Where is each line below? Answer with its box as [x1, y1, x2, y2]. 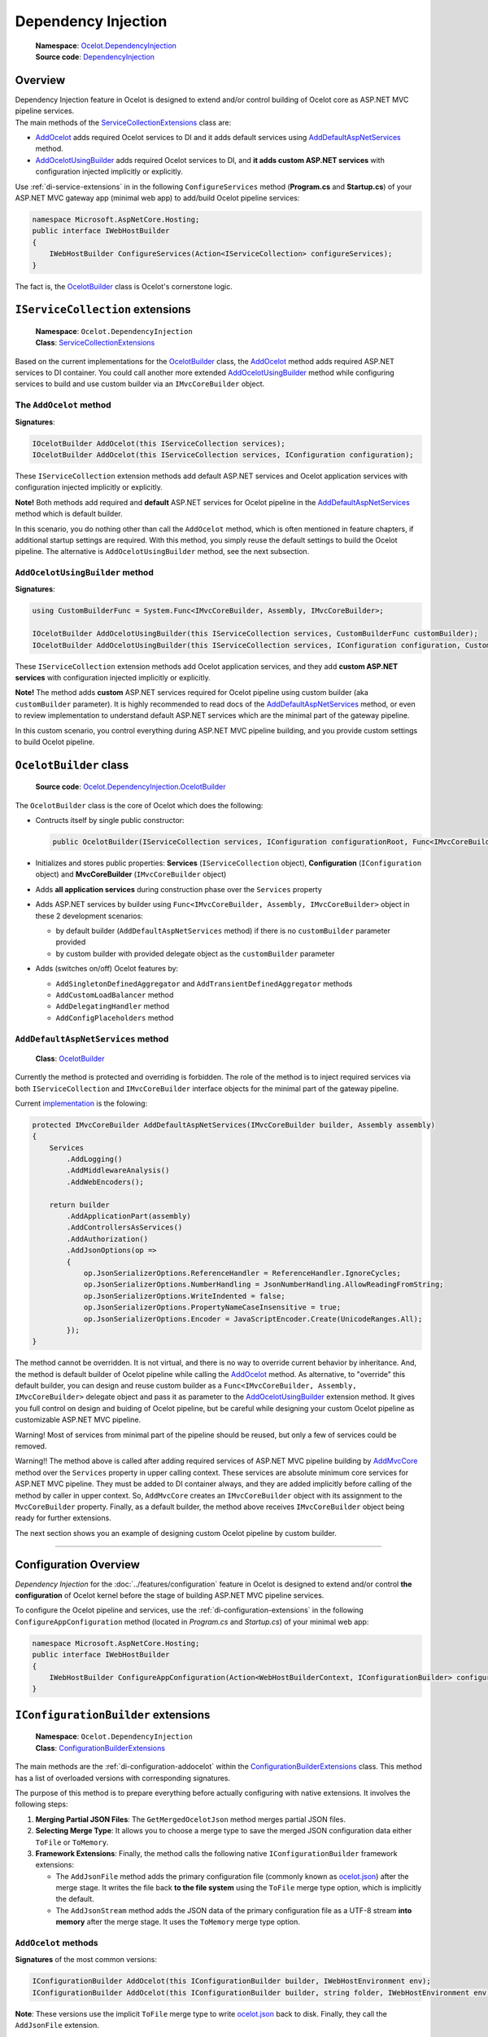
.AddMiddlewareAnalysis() [66, 1166, 170, 1175]
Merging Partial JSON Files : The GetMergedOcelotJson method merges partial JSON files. [35, 1814, 346, 1824]
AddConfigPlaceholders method [55, 1013, 174, 1023]
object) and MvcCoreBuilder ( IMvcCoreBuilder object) [35, 869, 227, 879]
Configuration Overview [15, 1557, 140, 1572]
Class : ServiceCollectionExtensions [35, 338, 155, 348]
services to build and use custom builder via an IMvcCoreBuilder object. [15, 379, 265, 389]
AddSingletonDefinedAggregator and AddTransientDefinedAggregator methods [55, 979, 353, 988]
